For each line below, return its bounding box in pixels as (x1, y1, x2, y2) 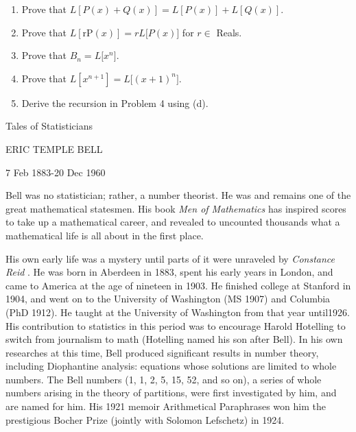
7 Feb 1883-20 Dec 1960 (5, 165, 106, 179)
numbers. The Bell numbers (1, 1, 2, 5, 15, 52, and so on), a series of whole (5, 372, 322, 386)
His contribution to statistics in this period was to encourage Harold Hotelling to (5, 318, 346, 333)
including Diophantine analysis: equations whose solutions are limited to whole (5, 359, 337, 373)
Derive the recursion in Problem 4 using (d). (21, 95, 209, 110)
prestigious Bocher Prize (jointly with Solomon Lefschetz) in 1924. (5, 412, 285, 427)
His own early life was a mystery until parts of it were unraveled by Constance (5, 251, 335, 265)
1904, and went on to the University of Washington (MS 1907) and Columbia (5, 291, 331, 306)
